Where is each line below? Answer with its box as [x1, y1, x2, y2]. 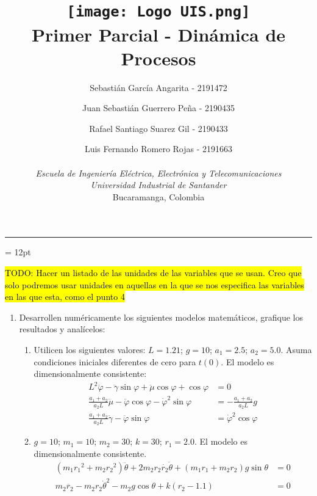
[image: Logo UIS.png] [66, 3, 251, 21]
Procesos [121, 45, 196, 70]
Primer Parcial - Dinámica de [31, 21, 286, 46]
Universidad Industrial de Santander [90, 178, 227, 191]
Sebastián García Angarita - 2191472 [90, 81, 227, 93]
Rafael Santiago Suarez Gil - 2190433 [89, 122, 228, 134]
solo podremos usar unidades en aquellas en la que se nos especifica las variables [5, 278, 304, 291]
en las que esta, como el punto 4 [5, 290, 125, 303]
